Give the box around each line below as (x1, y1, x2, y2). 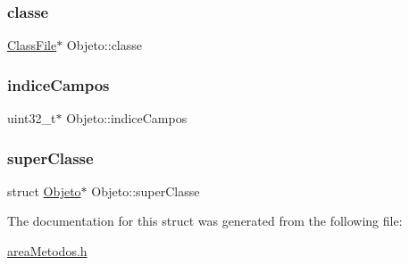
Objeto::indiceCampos (66, 109, 188, 128)
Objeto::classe (66, 36, 143, 54)
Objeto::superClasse (91, 181, 200, 200)
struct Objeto (7, 181, 81, 200)
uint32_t (7, 109, 56, 128)
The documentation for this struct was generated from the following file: (7, 211, 403, 230)
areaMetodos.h (7, 242, 88, 261)
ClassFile (7, 36, 57, 54)
